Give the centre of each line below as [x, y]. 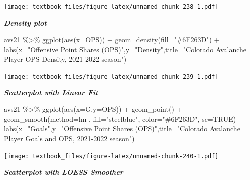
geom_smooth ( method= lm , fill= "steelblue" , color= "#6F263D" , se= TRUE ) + [124, 119]
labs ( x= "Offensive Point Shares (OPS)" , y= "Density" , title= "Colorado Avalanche [125, 49]
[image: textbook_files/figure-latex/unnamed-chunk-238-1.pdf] [111, 7]
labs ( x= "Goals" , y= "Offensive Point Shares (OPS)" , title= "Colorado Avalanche [122, 129]
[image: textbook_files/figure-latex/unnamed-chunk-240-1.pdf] [111, 156]
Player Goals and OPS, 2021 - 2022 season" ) [69, 138]
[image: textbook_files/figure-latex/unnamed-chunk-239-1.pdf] [111, 77]
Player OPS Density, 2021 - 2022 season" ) [65, 59]
